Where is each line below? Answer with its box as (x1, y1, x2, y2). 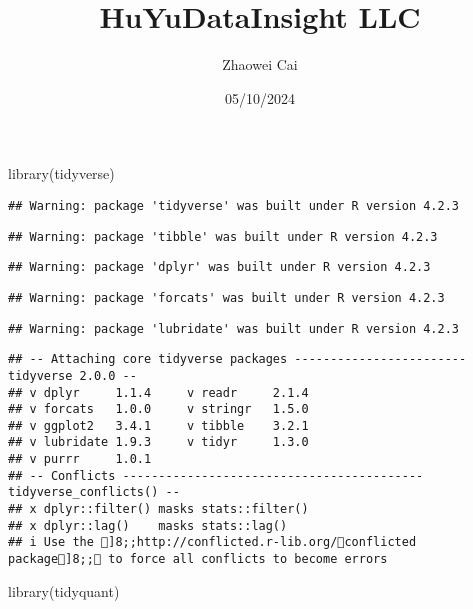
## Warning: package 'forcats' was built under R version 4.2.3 (8, 290, 445, 305)
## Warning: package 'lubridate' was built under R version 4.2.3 (8, 321, 460, 336)
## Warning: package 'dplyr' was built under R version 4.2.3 (8, 260, 431, 275)
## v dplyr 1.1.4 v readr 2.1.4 (8, 385, 309, 400)
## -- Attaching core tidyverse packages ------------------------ (8, 352, 467, 367)
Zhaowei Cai (222, 54, 298, 75)
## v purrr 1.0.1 (8, 452, 152, 467)
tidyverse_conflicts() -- (8, 485, 180, 500)
